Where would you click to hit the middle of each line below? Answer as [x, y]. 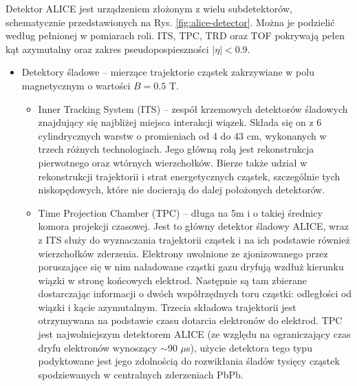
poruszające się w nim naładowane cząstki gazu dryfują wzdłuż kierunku [191, 267]
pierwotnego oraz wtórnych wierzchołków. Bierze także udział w [173, 162]
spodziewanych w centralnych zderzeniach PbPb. [141, 374]
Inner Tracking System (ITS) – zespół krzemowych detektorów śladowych [193, 108]
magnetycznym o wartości [76, 85]
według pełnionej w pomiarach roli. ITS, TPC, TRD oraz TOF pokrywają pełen [175, 35]
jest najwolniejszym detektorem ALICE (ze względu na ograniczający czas [194, 334]
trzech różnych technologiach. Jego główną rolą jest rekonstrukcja [176, 149]
